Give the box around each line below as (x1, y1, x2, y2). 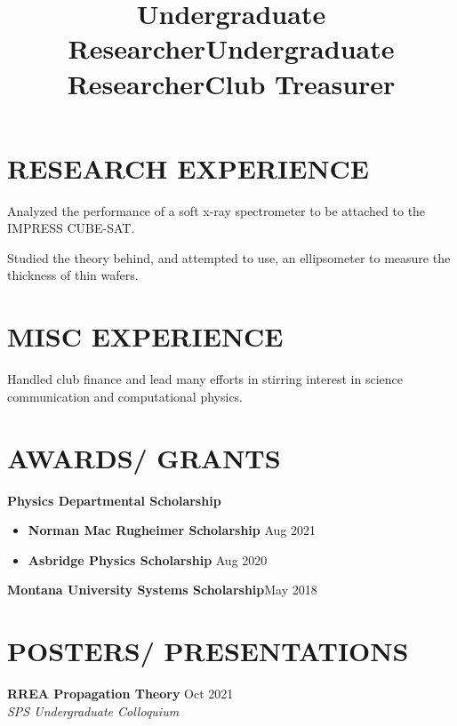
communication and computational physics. (7, 387, 244, 405)
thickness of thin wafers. (7, 266, 139, 284)
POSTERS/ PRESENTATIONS (7, 633, 409, 669)
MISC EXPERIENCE (7, 318, 284, 355)
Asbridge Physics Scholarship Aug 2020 (28, 550, 268, 569)
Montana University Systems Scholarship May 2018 (7, 580, 317, 599)
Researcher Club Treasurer (67, 65, 396, 101)
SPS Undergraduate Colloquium (7, 701, 180, 720)
